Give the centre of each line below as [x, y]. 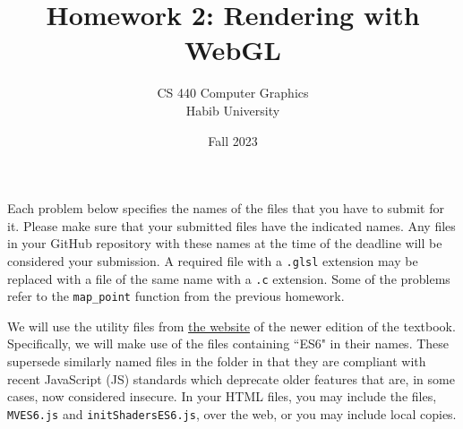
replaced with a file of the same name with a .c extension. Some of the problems [229, 278]
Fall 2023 [233, 140]
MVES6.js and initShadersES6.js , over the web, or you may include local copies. [232, 413]
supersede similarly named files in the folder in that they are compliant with [217, 361]
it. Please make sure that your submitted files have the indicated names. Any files [231, 225]
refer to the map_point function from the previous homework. [176, 296]
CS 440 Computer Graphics [233, 93]
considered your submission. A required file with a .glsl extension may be [213, 260]
